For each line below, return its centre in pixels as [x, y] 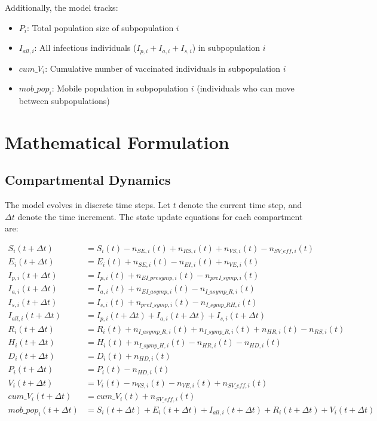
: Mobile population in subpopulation [120, 88]
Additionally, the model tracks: [62, 7]
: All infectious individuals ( [85, 48]
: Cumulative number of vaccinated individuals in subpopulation [163, 68]
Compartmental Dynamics [88, 180]
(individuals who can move [246, 88]
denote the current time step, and [240, 205]
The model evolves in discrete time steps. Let [88, 205]
